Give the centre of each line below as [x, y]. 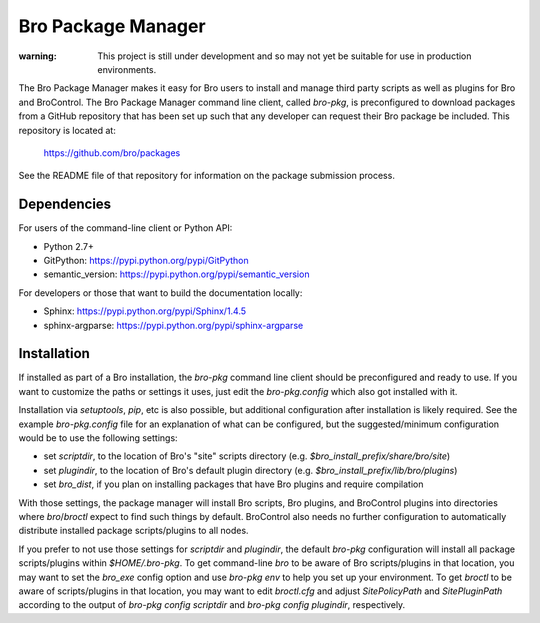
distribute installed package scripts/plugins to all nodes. [133, 531]
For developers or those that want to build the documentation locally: [160, 292]
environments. [127, 69]
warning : [37, 56]
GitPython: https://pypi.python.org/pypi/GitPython [146, 260]
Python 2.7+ [69, 246]
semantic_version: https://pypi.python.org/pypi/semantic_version [176, 274]
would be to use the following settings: [98, 438]
